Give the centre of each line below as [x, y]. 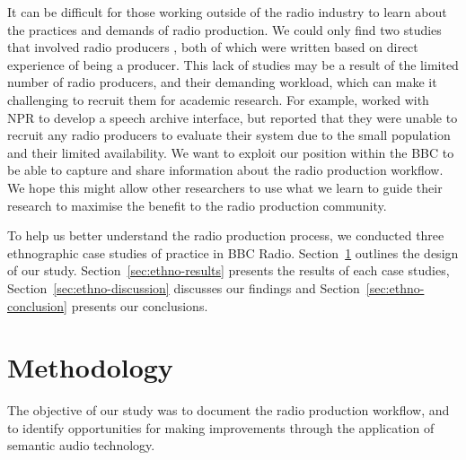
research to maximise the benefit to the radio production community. [197, 205]
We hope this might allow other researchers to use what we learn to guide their [225, 187]
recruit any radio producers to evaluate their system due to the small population [229, 135]
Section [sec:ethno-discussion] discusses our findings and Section [184, 287]
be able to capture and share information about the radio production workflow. [225, 170]
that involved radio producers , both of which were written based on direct [213, 47]
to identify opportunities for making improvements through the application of [221, 427]
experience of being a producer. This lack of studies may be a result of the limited [233, 64]
